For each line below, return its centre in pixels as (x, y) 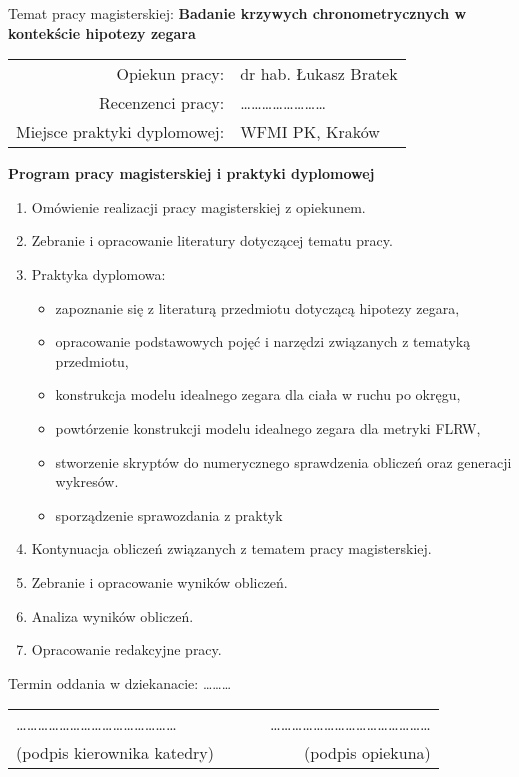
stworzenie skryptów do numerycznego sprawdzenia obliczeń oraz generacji (283, 461)
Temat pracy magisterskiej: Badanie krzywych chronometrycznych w (237, 13)
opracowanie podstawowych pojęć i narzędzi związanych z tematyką (263, 341)
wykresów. (87, 481)
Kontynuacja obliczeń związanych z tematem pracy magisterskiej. (231, 548)
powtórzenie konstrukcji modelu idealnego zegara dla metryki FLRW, (268, 427)
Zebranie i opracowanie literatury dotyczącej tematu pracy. (212, 240)
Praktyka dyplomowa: (98, 273)
